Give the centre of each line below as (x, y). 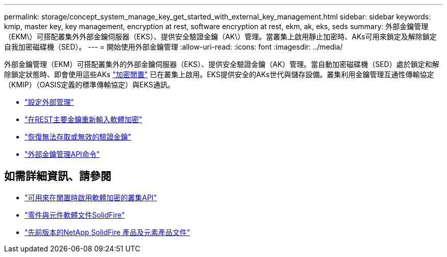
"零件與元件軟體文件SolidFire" (75, 215)
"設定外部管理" (49, 102)
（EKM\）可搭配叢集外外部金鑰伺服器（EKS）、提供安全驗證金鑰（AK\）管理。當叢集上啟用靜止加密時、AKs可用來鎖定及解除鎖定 (220, 37)
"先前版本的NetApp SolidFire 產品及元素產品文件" (107, 232)
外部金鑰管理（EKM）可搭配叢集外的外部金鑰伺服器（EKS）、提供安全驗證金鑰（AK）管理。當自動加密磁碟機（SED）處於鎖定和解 (222, 64)
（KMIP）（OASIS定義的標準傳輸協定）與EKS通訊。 (90, 85)
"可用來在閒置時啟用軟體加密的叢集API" (91, 197)
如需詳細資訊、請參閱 (58, 176)
